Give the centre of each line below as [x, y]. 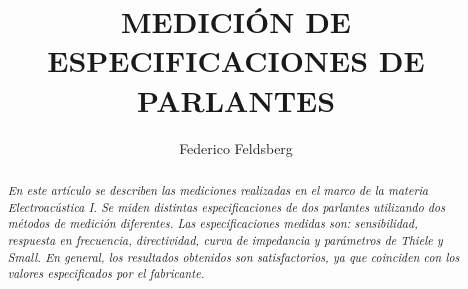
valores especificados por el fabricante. [106, 273]
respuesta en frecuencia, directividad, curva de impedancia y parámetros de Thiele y [225, 239]
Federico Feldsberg [236, 147]
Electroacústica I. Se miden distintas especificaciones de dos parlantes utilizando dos [226, 206]
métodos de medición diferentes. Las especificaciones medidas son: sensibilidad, [212, 223]
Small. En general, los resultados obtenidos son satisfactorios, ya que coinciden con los [233, 256]
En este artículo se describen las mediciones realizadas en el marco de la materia [218, 189]
